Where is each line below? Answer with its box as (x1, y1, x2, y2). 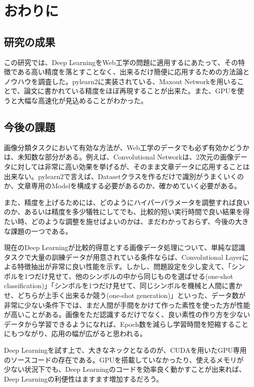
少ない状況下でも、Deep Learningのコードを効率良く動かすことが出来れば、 (4, 364, 246, 374)
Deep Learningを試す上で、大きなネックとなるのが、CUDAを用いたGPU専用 (4, 345, 247, 355)
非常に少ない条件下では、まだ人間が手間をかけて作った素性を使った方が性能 (4, 299, 250, 310)
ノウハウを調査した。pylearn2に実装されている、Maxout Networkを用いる (4, 76, 237, 86)
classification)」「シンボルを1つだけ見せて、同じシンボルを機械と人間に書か (4, 280, 242, 291)
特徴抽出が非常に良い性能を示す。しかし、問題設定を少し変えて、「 (17, 261, 232, 272)
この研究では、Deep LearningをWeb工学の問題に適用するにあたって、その (4, 57, 238, 67)
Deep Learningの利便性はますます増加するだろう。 (4, 373, 163, 384)
